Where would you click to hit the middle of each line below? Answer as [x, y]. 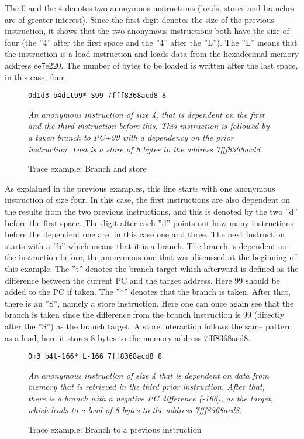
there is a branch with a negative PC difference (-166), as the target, [151, 398]
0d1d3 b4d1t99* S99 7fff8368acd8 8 [97, 96]
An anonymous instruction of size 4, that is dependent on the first [146, 114]
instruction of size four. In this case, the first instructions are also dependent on [148, 200]
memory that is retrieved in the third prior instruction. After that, [146, 387]
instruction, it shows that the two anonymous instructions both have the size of [147, 31]
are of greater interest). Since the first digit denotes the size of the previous [140, 19]
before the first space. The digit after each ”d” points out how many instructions [149, 222]
